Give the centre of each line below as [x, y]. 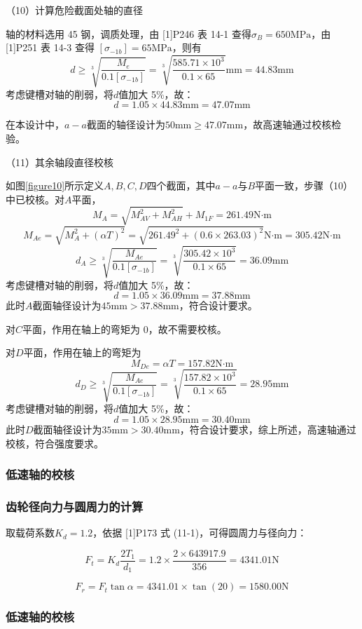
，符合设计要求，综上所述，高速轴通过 [268, 429]
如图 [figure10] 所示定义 [55, 185]
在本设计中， [35, 124]
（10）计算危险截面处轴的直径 [74, 10]
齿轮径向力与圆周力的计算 [75, 506]
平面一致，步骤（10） [304, 185]
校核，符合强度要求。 [55, 443]
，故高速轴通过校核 [287, 124]
